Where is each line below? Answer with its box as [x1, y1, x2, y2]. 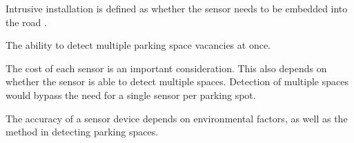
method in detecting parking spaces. [6, 124, 159, 139]
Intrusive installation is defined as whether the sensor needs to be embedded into [6, 1, 348, 15]
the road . [6, 14, 47, 29]
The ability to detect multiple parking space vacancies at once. [6, 38, 271, 52]
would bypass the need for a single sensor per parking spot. [6, 87, 256, 102]
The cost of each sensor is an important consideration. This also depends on [6, 60, 327, 75]
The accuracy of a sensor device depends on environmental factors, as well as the [6, 111, 348, 125]
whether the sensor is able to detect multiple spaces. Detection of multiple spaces [6, 74, 348, 89]
